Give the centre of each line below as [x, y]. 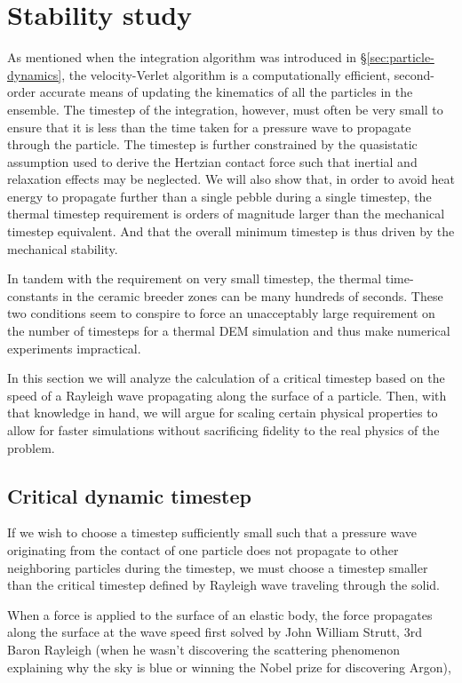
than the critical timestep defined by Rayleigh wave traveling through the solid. [223, 585]
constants [33, 295]
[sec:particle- [400, 57]
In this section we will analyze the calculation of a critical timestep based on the [226, 378]
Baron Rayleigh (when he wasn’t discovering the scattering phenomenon [204, 649]
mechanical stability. [63, 248]
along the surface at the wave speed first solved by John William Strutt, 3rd [215, 632]
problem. [31, 447]
